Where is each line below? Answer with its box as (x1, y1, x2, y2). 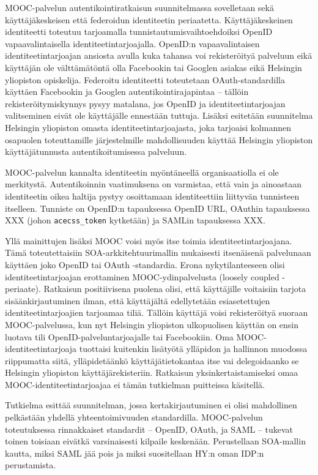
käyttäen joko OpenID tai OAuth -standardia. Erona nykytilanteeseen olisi (5, 258, 285, 271)
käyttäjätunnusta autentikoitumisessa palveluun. (5, 145, 187, 158)
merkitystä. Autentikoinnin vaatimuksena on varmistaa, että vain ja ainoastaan (5, 178, 301, 190)
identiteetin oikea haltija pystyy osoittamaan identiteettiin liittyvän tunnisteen (5, 189, 300, 202)
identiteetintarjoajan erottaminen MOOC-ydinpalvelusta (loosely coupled (5, 270, 279, 283)
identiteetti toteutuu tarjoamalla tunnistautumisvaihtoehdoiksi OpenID (5, 25, 273, 38)
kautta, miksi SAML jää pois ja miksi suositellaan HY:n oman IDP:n (5, 446, 264, 459)
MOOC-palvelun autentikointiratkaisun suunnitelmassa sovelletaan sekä (5, 1, 274, 13)
